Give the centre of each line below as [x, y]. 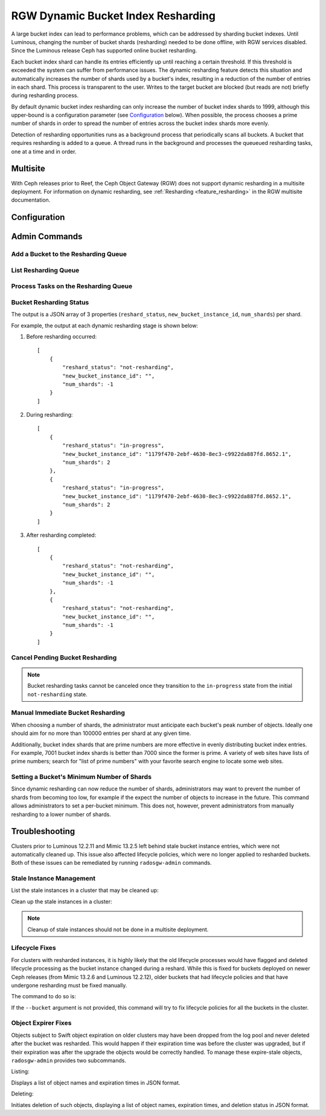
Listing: [20, 1071]
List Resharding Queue [45, 270]
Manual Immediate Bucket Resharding [68, 713]
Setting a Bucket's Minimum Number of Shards [81, 777]
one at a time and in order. [44, 152]
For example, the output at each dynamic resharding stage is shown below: [105, 325]
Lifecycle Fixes [34, 948]
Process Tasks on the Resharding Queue [72, 286]
